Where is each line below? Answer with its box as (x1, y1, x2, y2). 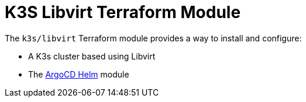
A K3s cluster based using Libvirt (28, 51, 156, 61)
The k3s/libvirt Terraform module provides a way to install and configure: (5, 33, 302, 43)
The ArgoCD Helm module (28, 69, 129, 79)
